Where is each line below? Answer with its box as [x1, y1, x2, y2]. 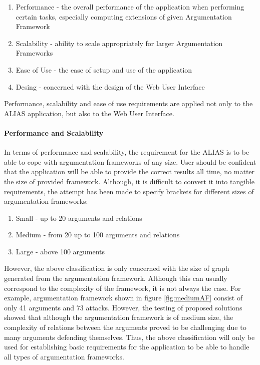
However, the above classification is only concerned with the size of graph [4, 263, 229, 273]
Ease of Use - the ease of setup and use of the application [16, 64, 192, 75]
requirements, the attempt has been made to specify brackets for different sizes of [4, 186, 254, 196]
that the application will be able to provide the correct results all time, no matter [4, 166, 255, 177]
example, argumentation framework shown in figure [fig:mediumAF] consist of [4, 292, 243, 303]
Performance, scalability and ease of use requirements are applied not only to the [4, 98, 253, 109]
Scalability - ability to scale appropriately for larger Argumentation [16, 38, 223, 48]
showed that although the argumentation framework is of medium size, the [4, 312, 233, 322]
